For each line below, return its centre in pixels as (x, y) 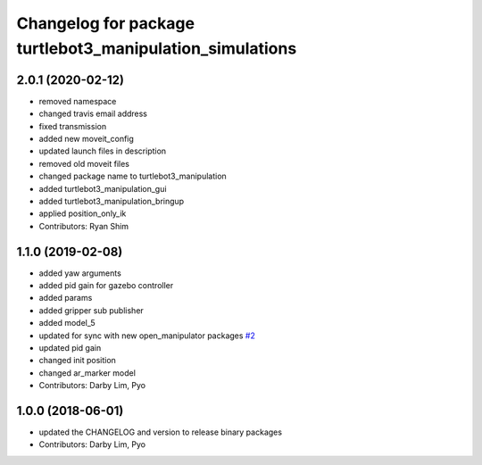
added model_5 (67, 323)
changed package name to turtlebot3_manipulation (133, 176)
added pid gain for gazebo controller (106, 286)
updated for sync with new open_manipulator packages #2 (147, 336)
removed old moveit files (84, 163)
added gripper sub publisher (91, 310)
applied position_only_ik (83, 213)
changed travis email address (93, 114)
